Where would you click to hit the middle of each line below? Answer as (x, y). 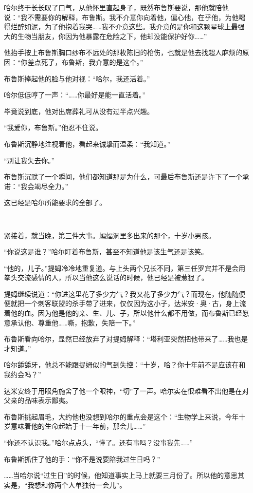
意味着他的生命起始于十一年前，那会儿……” (78, 426)
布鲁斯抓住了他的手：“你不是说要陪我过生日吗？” (82, 459)
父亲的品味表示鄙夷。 (38, 400)
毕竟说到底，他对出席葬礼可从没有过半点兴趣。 (79, 111)
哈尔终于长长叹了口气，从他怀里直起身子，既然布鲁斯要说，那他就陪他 (116, 7)
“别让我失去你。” (29, 160)
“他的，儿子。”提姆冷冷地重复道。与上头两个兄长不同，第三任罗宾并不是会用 (125, 268)
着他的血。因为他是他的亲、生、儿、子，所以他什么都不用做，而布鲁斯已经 (123, 313)
